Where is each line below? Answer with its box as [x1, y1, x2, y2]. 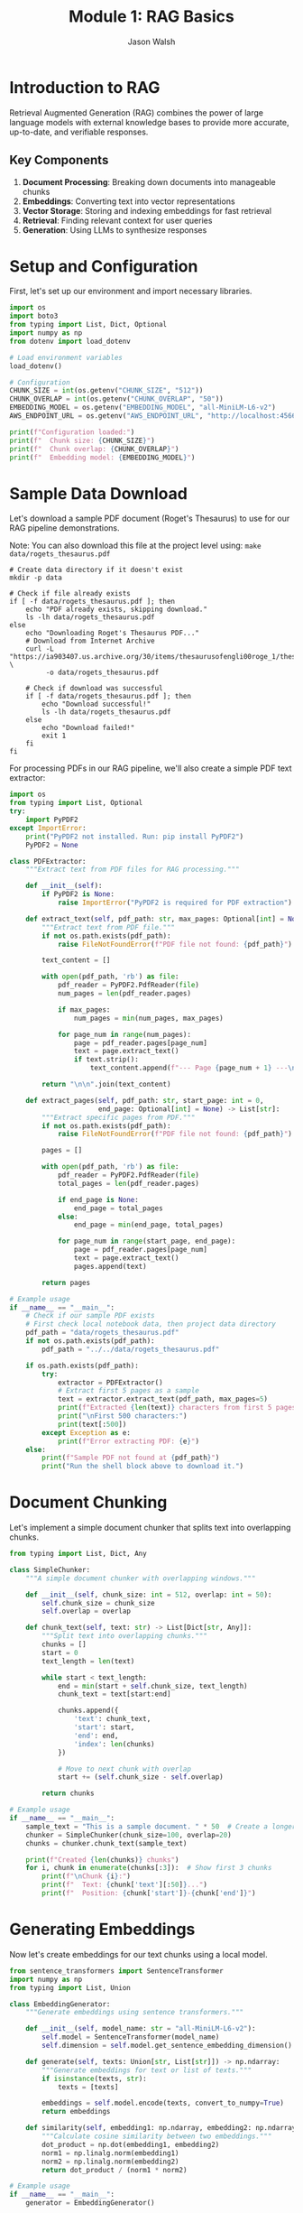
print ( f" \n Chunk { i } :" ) [41, 1872, 131, 1881]
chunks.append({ [57, 1706, 119, 1716]
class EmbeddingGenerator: [9, 1999, 111, 2009]
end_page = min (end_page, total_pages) [73, 1220, 224, 1229]
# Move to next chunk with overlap [57, 1764, 192, 1773]
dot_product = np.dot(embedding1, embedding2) [41, 2140, 220, 2149]
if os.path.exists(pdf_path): [25, 1361, 140, 1370]
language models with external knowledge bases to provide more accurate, [9, 116, 289, 127]
